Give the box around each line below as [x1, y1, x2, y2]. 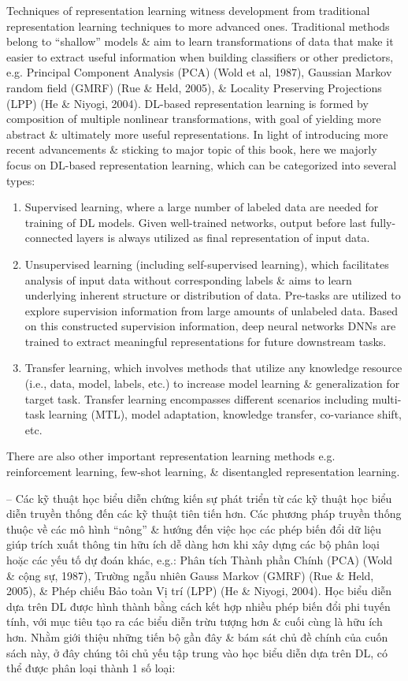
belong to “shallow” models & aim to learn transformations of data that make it [6, 33, 394, 50]
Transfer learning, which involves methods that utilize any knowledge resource [24, 359, 402, 376]
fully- [370, 214, 396, 230]
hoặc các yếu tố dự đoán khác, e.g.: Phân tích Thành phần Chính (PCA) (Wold [6, 552, 393, 567]
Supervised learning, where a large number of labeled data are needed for [24, 199, 379, 215]
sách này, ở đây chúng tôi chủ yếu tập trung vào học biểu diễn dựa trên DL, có [6, 644, 388, 661]
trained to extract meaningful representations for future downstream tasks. [24, 333, 387, 349]
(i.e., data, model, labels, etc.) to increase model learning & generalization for [24, 375, 400, 392]
